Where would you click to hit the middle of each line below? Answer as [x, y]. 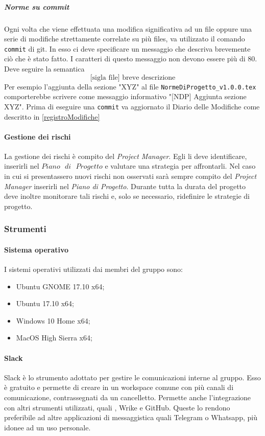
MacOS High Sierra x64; [54, 338]
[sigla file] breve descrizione [133, 77]
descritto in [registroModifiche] [52, 116]
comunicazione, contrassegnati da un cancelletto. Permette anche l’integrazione [128, 397]
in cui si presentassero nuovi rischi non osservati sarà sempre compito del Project [130, 176]
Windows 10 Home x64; [53, 320]
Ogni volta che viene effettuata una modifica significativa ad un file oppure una [128, 28]
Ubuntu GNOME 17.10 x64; [60, 286]
